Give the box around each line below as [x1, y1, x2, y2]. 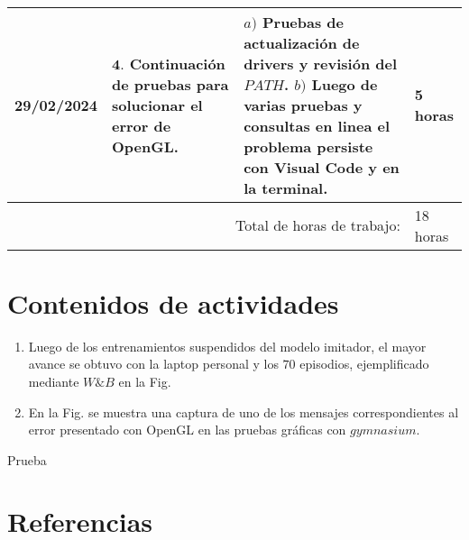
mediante [28, 371, 79, 390]
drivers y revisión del [244, 52, 398, 74]
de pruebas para [112, 73, 229, 95]
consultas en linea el [244, 114, 391, 136]
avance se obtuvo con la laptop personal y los [28, 354, 279, 373]
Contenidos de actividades [7, 284, 339, 321]
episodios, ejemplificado [299, 354, 429, 373]
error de [112, 114, 171, 136]
